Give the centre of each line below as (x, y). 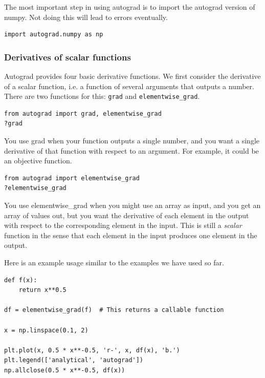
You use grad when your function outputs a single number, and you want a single (132, 141)
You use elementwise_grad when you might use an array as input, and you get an (132, 205)
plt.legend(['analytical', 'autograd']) (74, 360)
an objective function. (38, 161)
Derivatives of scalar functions (68, 57)
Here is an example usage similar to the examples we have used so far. (114, 262)
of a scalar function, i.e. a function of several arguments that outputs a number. (129, 86)
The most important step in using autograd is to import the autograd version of (130, 7)
